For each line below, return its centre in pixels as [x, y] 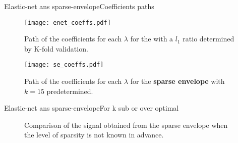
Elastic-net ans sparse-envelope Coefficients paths [79, 6]
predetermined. [70, 91]
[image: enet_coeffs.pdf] [68, 22]
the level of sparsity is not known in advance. [94, 135]
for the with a [152, 39]
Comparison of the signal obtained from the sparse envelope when [126, 125]
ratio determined [209, 39]
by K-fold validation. [56, 48]
